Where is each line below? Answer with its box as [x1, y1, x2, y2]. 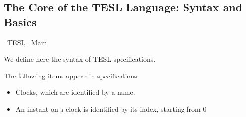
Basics [4, 14, 37, 29]
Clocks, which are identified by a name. [15, 87, 135, 97]
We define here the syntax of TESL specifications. [4, 54, 156, 64]
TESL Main [7, 37, 47, 47]
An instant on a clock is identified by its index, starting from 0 [15, 103, 207, 114]
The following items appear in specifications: [4, 70, 139, 80]
